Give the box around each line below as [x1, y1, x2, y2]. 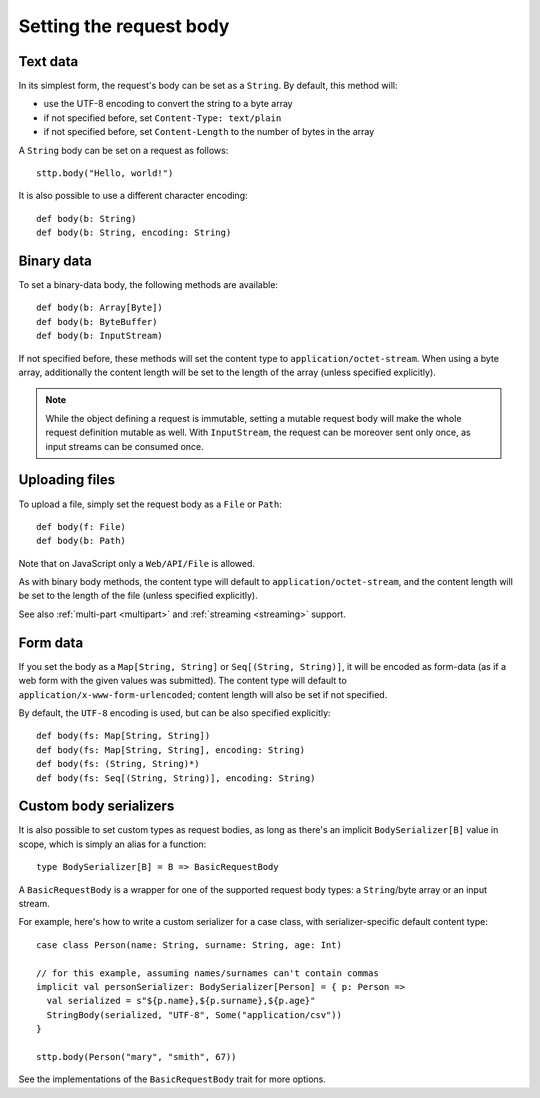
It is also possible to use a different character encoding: [18, 190, 248, 202]
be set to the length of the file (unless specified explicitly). [18, 590, 259, 602]
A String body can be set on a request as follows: [18, 144, 229, 156]
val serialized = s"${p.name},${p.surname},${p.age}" [46, 995, 316, 1007]
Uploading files [18, 471, 116, 489]
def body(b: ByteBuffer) [36, 316, 158, 327]
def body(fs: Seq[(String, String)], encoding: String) [36, 772, 316, 784]
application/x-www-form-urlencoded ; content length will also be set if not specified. [18, 688, 388, 700]
